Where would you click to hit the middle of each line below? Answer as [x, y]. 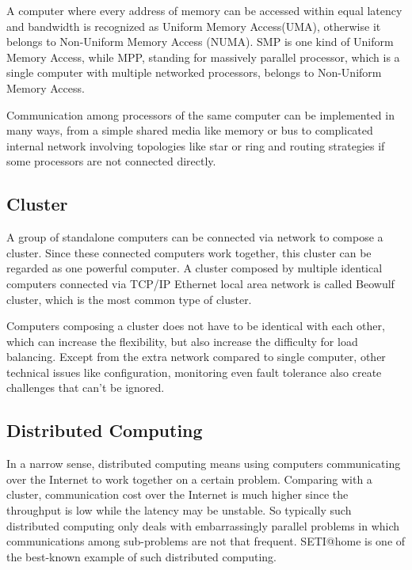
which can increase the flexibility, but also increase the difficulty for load [182, 341]
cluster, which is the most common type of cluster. [129, 299]
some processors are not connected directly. [111, 161]
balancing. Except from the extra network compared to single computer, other [196, 357]
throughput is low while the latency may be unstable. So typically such [179, 510]
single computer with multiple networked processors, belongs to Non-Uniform [194, 72]
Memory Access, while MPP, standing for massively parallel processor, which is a [203, 57]
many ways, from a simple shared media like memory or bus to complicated [190, 130]
